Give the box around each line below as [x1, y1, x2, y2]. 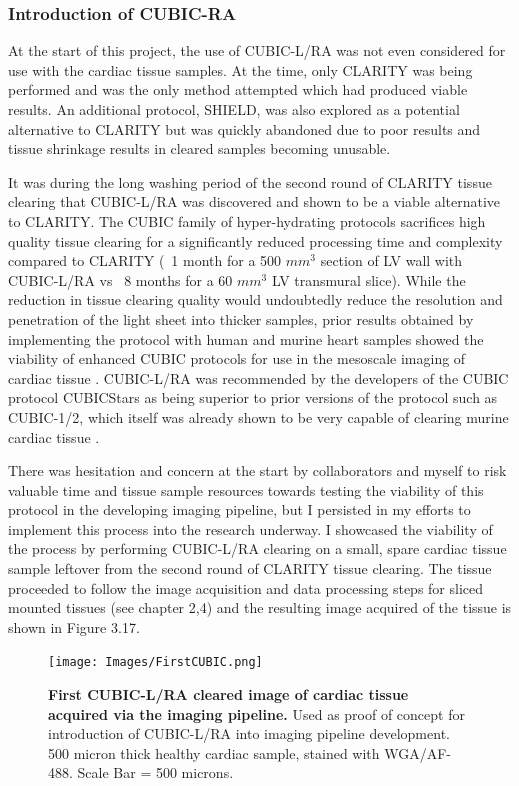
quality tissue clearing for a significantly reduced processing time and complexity [8, 230, 503, 251]
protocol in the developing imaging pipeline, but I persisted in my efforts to [8, 499, 471, 520]
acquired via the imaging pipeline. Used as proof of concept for [48, 703, 465, 724]
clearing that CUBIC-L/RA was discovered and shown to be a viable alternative [8, 191, 501, 212]
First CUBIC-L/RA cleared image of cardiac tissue [48, 684, 409, 705]
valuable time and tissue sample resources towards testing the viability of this [8, 479, 484, 500]
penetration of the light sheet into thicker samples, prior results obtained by [8, 308, 474, 329]
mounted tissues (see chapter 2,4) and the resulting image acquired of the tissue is [8, 597, 512, 618]
